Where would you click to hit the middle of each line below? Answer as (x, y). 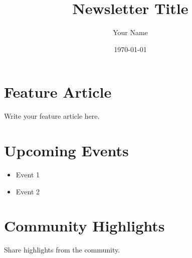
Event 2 (28, 191)
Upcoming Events (66, 151)
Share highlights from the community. (62, 250)
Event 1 (28, 174)
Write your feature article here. (52, 116)
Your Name (130, 32)
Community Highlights (84, 226)
